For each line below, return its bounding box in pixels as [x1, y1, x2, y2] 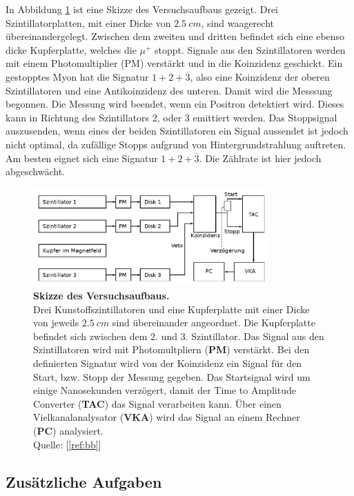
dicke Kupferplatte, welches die [6, 42, 137, 57]
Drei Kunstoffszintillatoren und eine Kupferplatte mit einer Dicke [33, 301, 310, 316]
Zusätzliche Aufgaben [6, 470, 162, 492]
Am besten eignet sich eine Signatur [6, 150, 158, 165]
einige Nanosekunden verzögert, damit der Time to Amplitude [33, 383, 296, 397]
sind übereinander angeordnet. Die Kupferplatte [112, 315, 315, 330]
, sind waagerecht [201, 15, 274, 30]
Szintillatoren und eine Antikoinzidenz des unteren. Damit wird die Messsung [6, 83, 333, 97]
